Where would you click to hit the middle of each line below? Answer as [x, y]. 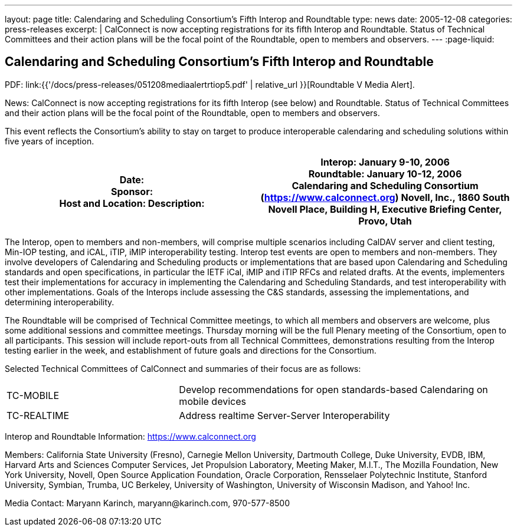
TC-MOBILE [33, 395]
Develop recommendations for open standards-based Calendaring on [333, 389]
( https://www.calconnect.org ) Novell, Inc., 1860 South [385, 197]
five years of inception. [50, 141]
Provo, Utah [385, 221]
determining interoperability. [60, 302]
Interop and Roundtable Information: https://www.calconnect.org [130, 436]
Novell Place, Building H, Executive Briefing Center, [385, 209]
